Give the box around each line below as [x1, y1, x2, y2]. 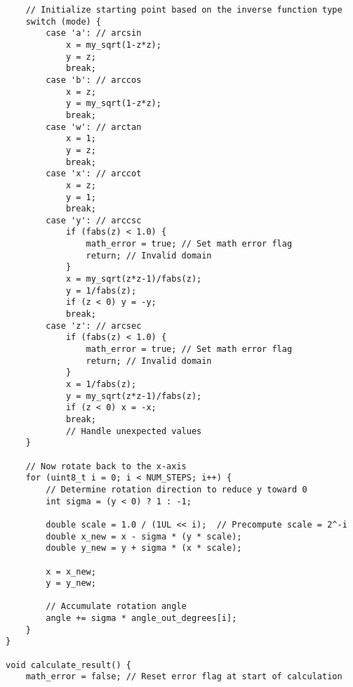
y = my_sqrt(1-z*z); [65, 98, 161, 109]
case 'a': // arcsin [46, 28, 142, 39]
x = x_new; [46, 566, 96, 577]
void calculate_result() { [6, 660, 131, 670]
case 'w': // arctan [46, 122, 142, 132]
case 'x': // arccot [46, 169, 142, 179]
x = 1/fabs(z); [65, 379, 137, 389]
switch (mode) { [25, 16, 102, 27]
